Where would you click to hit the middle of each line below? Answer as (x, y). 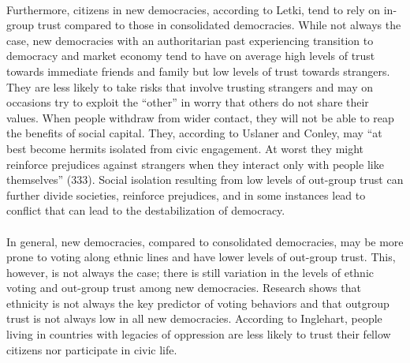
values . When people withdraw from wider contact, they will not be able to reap (200, 117)
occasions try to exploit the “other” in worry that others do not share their (188, 102)
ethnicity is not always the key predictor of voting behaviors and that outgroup (198, 303)
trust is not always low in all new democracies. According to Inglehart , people (194, 318)
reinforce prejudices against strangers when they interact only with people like (195, 164)
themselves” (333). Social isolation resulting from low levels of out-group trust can (205, 180)
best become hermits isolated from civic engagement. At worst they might (185, 148)
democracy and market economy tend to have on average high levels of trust (191, 56)
